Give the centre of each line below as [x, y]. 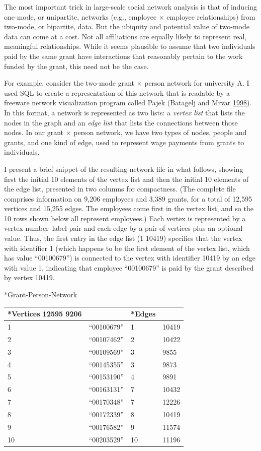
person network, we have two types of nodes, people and [160, 132]
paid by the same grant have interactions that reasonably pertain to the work [123, 56]
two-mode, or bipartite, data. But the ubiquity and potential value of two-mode [127, 26]
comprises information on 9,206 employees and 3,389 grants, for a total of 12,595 [128, 198]
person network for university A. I [197, 83]
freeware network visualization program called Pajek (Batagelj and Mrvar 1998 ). [128, 103]
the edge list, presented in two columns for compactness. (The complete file [120, 189]
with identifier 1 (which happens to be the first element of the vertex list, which [127, 248]
